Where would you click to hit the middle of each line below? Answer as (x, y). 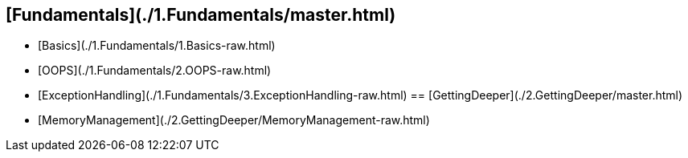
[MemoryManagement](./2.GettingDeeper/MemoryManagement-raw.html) (234, 120)
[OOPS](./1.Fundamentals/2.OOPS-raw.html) (155, 71)
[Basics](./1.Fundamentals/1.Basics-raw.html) (157, 46)
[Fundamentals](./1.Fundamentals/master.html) (201, 15)
